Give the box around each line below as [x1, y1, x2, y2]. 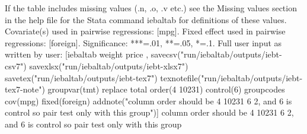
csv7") [5, 59, 27, 72]
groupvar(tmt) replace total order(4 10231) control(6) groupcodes [47, 83, 285, 95]
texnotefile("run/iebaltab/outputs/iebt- [160, 71, 303, 84]
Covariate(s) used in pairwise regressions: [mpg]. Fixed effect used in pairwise [5, 25, 286, 37]
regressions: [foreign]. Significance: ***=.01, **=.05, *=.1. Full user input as [5, 36, 282, 49]
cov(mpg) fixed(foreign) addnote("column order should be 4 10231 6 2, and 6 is [5, 94, 292, 107]
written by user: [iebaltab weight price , [5, 48, 149, 60]
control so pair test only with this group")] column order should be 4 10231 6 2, [5, 106, 294, 119]
